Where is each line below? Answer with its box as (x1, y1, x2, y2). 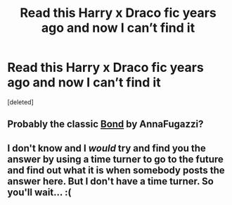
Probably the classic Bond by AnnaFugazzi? (7, 118, 204, 130)
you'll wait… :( (7, 186, 72, 198)
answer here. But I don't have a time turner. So (7, 175, 214, 187)
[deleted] (7, 97, 34, 106)
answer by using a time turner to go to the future (7, 153, 224, 165)
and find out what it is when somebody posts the (7, 164, 225, 176)
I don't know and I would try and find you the (7, 142, 206, 154)
